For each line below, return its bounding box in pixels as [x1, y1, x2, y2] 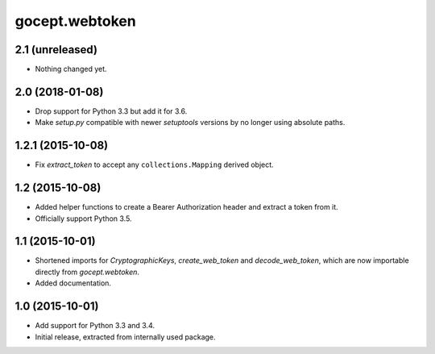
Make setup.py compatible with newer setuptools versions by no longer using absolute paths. [35, 118, 346, 127]
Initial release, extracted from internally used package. [35, 331, 217, 342]
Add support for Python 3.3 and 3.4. [35, 321, 155, 331]
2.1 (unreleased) [14, 43, 98, 56]
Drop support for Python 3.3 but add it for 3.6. [35, 106, 188, 116]
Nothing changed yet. [35, 65, 108, 74]
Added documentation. [35, 278, 112, 288]
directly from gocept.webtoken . [35, 267, 140, 277]
